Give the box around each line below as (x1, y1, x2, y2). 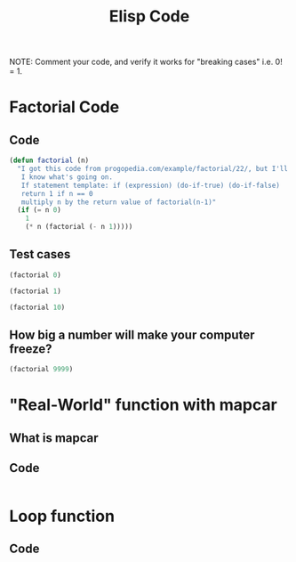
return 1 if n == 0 (20, 189, 93, 198)
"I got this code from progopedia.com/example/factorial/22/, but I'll (17, 165, 289, 174)
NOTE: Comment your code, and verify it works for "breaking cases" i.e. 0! (9, 56, 283, 68)
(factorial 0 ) (9, 270, 62, 280)
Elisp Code (108, 6, 190, 27)
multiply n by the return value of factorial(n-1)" (20, 198, 217, 207)
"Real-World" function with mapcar (9, 395, 277, 415)
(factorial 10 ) (9, 303, 66, 312)
